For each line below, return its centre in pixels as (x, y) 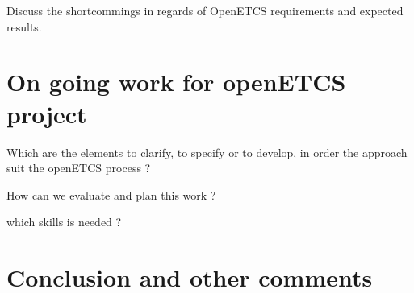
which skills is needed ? (64, 222)
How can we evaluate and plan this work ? (111, 194)
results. (24, 26)
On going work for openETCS (176, 82)
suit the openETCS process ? (79, 168)
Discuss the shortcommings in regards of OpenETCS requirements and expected (205, 10)
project (47, 113)
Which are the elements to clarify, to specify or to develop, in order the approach (207, 152)
